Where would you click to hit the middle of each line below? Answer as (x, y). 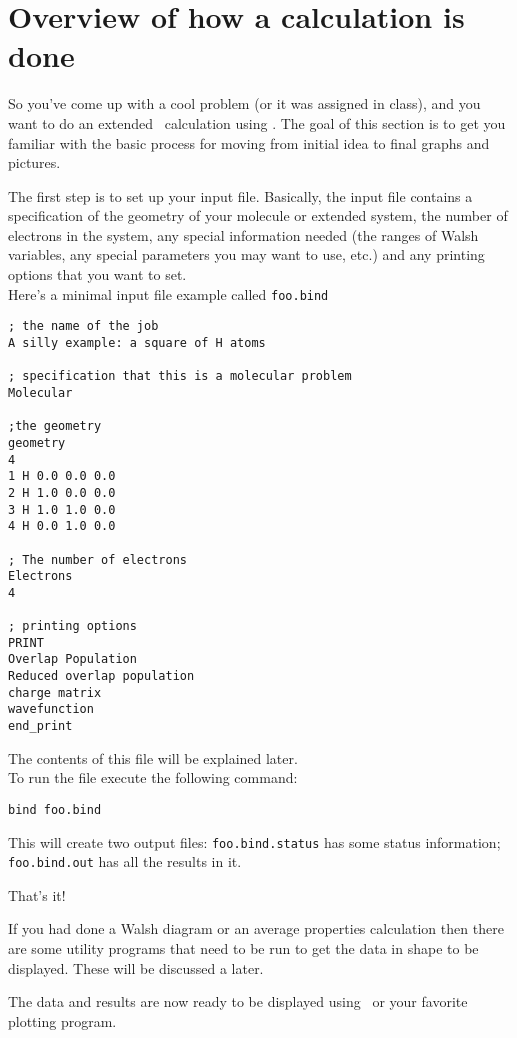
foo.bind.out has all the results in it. (125, 861)
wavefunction (51, 709)
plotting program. (62, 1020)
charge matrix (55, 692)
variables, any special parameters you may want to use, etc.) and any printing (246, 254)
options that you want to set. (97, 274)
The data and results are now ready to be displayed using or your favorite (238, 1001)
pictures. (34, 162)
